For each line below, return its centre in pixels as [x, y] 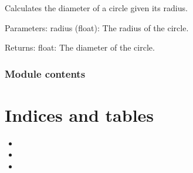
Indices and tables [79, 114]
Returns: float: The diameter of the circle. [80, 47]
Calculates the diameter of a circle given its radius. [96, 8]
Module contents [45, 73]
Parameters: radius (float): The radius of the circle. [97, 27]
